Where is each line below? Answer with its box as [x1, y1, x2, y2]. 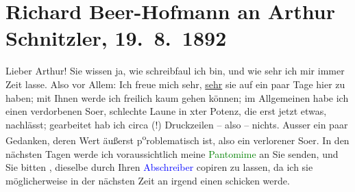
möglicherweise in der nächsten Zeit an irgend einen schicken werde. [5, 173, 290, 187]
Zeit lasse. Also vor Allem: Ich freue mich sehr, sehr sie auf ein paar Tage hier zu [5, 77, 345, 91]
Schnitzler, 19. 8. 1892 [5, 24, 227, 52]
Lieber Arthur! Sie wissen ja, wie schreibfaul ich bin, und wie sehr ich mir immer [5, 64, 345, 78]
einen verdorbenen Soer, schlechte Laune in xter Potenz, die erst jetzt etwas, [5, 104, 327, 118]
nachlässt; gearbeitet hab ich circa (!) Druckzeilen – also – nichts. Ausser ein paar [5, 117, 348, 131]
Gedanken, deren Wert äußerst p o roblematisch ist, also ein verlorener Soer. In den [5, 131, 350, 147]
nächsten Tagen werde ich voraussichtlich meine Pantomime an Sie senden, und [5, 146, 339, 161]
